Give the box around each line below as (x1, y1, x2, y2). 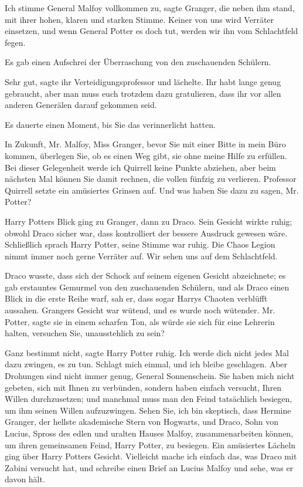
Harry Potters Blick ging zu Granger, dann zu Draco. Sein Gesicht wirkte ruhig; (5, 215, 292, 227)
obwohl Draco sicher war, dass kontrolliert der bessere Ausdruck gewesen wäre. (5, 226, 288, 239)
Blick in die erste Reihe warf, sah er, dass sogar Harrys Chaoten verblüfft (5, 292, 268, 305)
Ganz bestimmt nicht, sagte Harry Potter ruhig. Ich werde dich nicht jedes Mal (5, 346, 289, 359)
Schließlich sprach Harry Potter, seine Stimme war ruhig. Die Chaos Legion (5, 238, 275, 251)
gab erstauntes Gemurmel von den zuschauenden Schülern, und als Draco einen (5, 280, 290, 293)
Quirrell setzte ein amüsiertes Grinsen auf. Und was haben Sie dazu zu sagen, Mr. (5, 184, 299, 196)
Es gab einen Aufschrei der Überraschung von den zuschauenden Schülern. (5, 56, 271, 68)
